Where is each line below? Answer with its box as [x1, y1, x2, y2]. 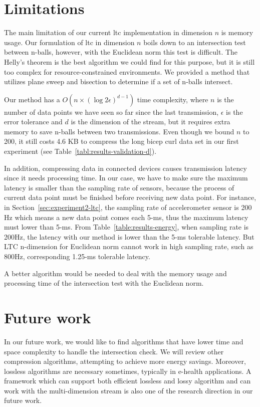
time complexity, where [137, 94, 208, 104]
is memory [221, 27, 253, 38]
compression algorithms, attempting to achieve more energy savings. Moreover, [4, 356, 246, 366]
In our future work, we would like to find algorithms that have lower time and [4, 336, 243, 346]
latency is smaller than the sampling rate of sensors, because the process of [4, 182, 234, 192]
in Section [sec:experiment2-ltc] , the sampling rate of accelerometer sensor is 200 [4, 202, 252, 213]
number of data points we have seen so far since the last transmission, [4, 106, 219, 117]
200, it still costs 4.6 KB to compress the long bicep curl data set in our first [4, 136, 239, 146]
